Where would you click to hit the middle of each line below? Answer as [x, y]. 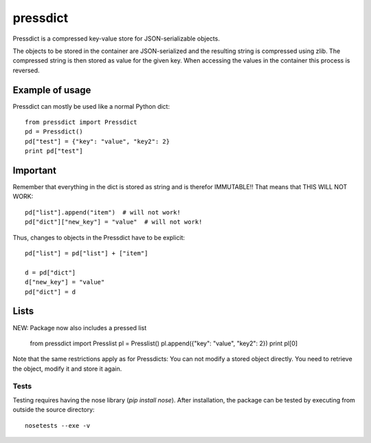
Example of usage [52, 90]
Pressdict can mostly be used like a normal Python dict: [91, 106]
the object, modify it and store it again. [67, 369]
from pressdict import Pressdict [81, 122]
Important [34, 171]
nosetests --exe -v [58, 425]
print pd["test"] [54, 151]
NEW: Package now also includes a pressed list [80, 327]
